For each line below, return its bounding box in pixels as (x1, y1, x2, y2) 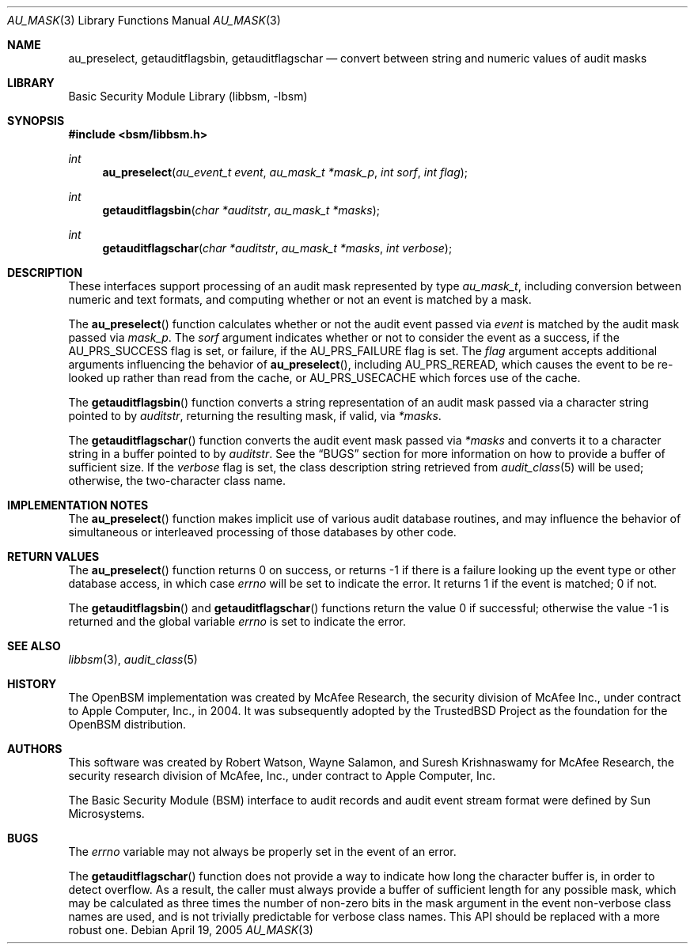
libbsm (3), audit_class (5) (68, 653, 198, 666)
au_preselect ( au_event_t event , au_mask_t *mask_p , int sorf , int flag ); (102, 165, 468, 179)
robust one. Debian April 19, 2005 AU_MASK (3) (68, 923, 313, 937)
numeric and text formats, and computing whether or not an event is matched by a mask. (68, 293, 532, 306)
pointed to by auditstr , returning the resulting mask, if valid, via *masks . (68, 409, 442, 422)
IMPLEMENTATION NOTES (7, 498, 149, 512)
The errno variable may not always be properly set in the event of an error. (68, 845, 457, 858)
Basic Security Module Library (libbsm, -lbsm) (68, 89, 308, 103)
